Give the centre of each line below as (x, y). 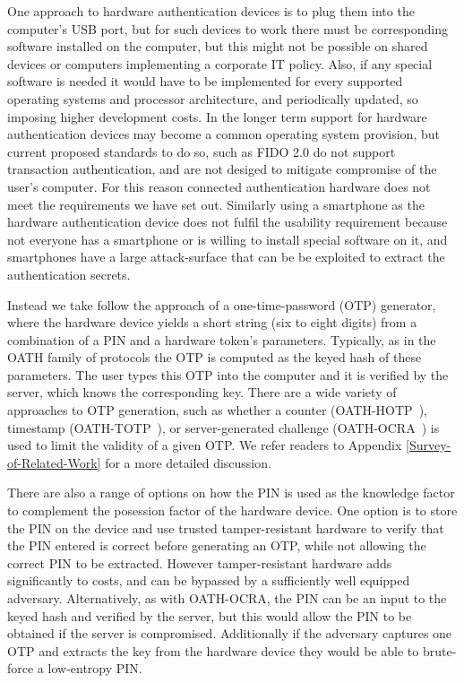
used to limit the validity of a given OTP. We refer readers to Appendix (205, 445)
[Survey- (429, 445)
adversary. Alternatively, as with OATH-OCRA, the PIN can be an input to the (227, 598)
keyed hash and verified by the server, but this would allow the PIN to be (210, 615)
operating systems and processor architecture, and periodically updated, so (213, 98)
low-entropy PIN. (95, 668)
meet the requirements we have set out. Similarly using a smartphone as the (216, 204)
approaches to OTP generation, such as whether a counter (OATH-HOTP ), (217, 410)
